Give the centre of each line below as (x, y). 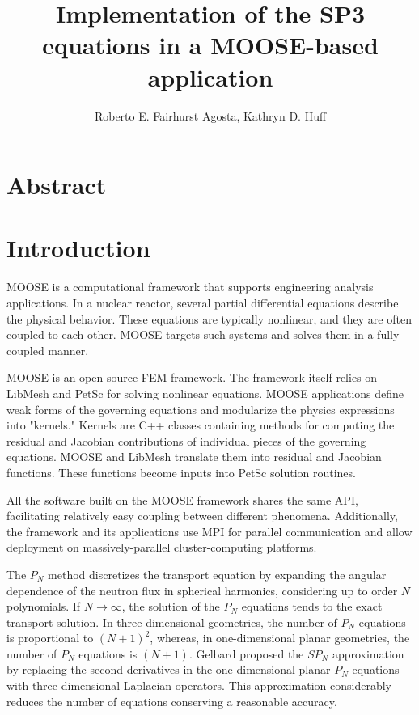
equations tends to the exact (312, 606)
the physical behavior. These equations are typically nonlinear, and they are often (209, 318)
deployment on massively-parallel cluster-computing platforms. (162, 547)
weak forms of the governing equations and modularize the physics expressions (201, 409)
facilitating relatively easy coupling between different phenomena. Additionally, (202, 516)
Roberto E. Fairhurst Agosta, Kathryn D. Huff (210, 115)
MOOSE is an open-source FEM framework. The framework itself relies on (192, 377)
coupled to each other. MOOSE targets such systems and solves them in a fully (203, 334)
